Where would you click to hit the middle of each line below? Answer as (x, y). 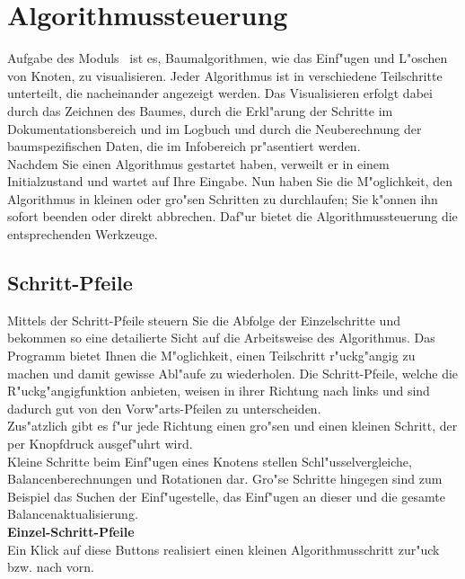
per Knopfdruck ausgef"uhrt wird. (100, 444)
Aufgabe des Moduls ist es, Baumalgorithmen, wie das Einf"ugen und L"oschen (228, 58)
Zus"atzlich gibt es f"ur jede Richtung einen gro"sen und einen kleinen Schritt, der (232, 426)
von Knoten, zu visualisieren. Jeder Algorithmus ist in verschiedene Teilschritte (225, 75)
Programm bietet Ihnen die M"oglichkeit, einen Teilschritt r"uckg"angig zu (211, 356)
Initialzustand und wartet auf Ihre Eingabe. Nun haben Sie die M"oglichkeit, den (230, 181)
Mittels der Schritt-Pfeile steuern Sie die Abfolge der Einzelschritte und (204, 320)
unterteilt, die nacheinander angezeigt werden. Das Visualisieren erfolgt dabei (220, 93)
